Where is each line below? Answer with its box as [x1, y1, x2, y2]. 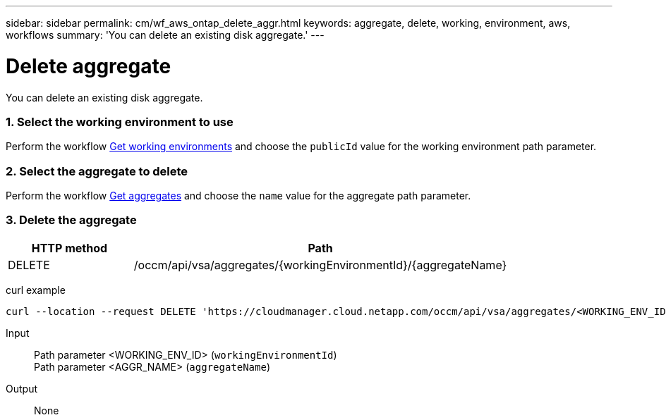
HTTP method [31, 240, 108, 255]
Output [6, 382, 37, 395]
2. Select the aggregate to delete [6, 163, 188, 178]
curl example [6, 283, 66, 296]
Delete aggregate [6, 54, 171, 78]
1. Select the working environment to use [6, 114, 234, 129]
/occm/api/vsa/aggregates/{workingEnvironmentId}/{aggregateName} [133, 257, 507, 272]
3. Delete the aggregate [6, 213, 137, 228]
